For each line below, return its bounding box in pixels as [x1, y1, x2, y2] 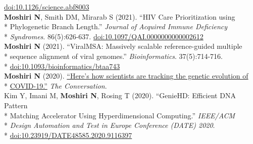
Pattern [4, 100, 28, 110]
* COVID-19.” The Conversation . [4, 80, 107, 91]
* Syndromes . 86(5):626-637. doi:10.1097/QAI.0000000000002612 [4, 31, 204, 41]
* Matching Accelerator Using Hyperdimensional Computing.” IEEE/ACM [4, 110, 235, 120]
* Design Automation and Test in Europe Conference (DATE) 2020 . [4, 120, 215, 130]
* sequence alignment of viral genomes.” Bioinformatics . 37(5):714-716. [4, 50, 223, 61]
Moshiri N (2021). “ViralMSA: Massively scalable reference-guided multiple [4, 41, 242, 51]
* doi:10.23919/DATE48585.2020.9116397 [4, 129, 132, 140]
